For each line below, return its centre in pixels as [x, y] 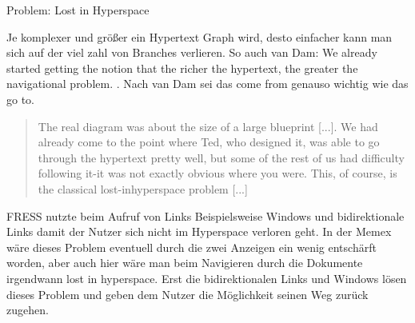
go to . [21, 99]
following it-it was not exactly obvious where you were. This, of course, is [217, 173]
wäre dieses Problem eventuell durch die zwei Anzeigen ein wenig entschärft [192, 247]
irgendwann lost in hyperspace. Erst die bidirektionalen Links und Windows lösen [207, 278]
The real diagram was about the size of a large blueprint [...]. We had [208, 126]
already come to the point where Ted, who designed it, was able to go [209, 142]
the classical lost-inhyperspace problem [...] [143, 188]
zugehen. [28, 310]
